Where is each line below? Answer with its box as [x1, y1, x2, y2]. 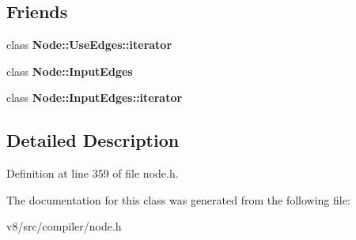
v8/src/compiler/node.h [6, 218, 122, 234]
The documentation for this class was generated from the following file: [6, 191, 350, 208]
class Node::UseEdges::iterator [6, 36, 172, 53]
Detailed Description [6, 128, 180, 152]
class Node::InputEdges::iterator [6, 89, 183, 106]
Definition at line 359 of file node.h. [6, 165, 179, 182]
